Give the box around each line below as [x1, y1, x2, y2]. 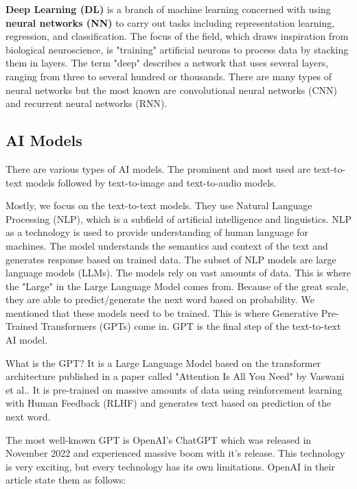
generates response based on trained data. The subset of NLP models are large [5, 252, 336, 266]
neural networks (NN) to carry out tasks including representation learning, [5, 15, 335, 29]
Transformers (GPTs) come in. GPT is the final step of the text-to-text [41, 319, 341, 333]
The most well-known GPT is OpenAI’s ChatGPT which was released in [5, 432, 312, 446]
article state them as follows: [5, 473, 126, 487]
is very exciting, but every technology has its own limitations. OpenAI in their [5, 459, 335, 473]
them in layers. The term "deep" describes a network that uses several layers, [5, 56, 329, 70]
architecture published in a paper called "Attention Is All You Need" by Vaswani [5, 369, 345, 383]
